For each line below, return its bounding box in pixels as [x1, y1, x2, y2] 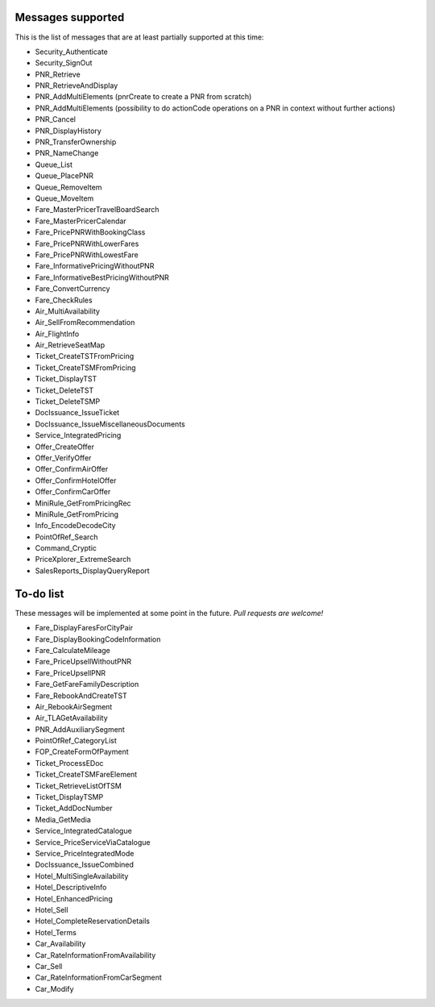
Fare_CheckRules [35, 295, 93, 305]
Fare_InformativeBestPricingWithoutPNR [35, 273, 169, 282]
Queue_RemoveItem [35, 182, 102, 192]
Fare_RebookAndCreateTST [35, 690, 128, 701]
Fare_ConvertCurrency [35, 284, 110, 293]
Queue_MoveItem [35, 193, 94, 203]
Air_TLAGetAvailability [35, 714, 108, 723]
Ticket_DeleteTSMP [35, 397, 101, 406]
